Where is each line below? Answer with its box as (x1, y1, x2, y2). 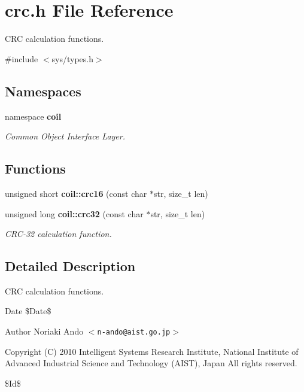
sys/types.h (51, 52, 94, 65)
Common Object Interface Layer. (5, 130, 125, 142)
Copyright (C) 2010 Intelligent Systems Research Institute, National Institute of (5, 345, 299, 357)
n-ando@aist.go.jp (97, 328, 171, 337)
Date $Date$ (5, 305, 51, 317)
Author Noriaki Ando (5, 325, 84, 338)
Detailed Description (5, 257, 136, 275)
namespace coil (5, 110, 62, 122)
